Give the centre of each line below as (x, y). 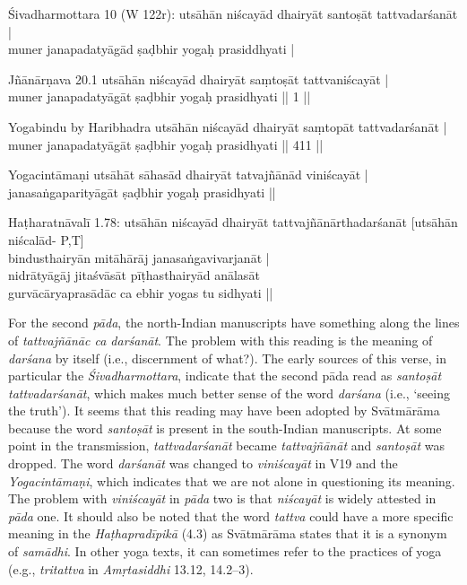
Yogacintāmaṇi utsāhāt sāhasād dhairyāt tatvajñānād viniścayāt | (188, 175)
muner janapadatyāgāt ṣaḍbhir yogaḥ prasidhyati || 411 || (166, 144)
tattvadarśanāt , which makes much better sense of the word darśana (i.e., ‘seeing (229, 393)
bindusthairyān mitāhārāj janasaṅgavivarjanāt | (139, 257)
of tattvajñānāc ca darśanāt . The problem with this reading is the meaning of (221, 340)
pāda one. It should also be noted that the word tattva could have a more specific (231, 515)
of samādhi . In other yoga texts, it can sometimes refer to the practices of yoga (225, 551)
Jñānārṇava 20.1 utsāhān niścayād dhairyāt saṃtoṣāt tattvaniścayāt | (199, 79)
